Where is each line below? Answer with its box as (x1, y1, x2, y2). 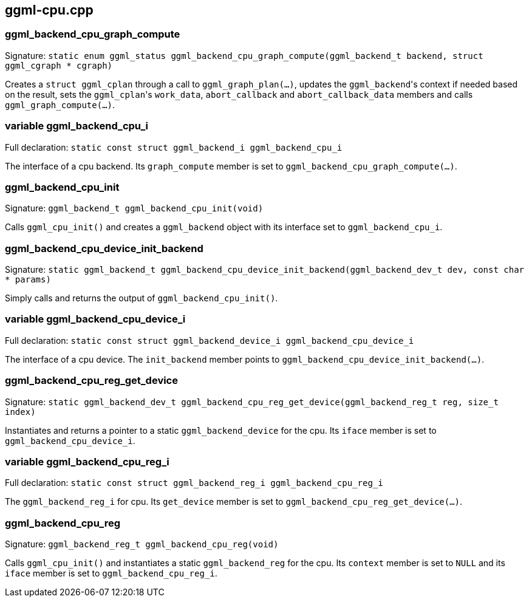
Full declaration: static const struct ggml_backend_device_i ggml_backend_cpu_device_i (5, 335, 414, 346)
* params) (5, 275, 51, 285)
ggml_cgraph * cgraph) (5, 60, 113, 70)
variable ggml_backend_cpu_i (5, 120, 148, 132)
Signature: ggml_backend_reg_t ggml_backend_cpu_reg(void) (5, 539, 279, 550)
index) (5, 406, 36, 417)
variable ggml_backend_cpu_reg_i (5, 455, 169, 468)
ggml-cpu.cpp (5, 2, 94, 18)
